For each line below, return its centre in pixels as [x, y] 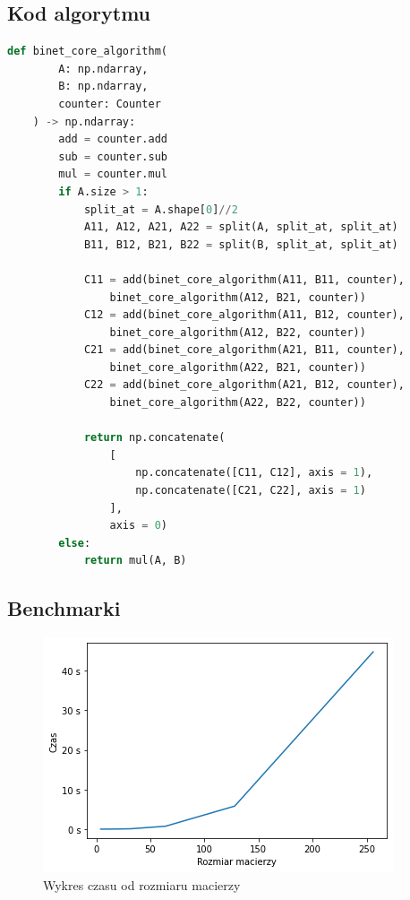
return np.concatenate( [154, 438]
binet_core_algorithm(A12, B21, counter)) [238, 297]
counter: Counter [110, 104]
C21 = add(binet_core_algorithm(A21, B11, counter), [244, 350]
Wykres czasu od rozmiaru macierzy [142, 884]
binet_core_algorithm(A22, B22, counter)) [238, 403]
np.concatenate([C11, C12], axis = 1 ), [254, 473]
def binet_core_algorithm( [87, 52]
